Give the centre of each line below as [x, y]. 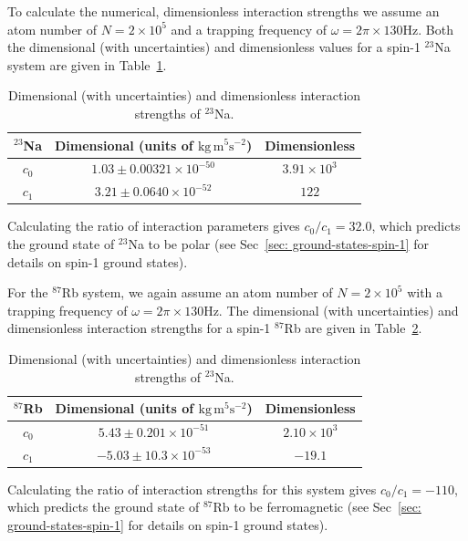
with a [425, 292]
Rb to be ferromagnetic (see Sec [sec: [317, 507]
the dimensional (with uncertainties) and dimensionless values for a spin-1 [214, 47]
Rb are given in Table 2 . [353, 328]
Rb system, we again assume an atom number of [197, 292]
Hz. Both [428, 29]
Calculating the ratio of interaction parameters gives [154, 226]
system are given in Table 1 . [87, 64]
